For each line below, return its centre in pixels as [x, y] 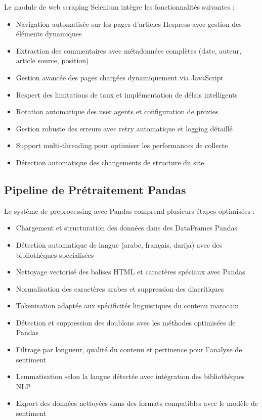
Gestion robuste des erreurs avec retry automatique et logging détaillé [124, 128]
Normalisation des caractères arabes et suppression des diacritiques [120, 288]
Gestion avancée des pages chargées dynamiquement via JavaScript [120, 77]
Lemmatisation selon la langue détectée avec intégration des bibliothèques [130, 376]
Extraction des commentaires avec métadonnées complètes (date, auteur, [128, 50]
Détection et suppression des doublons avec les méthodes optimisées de [126, 322]
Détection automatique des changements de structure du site [110, 162]
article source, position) [52, 60]
